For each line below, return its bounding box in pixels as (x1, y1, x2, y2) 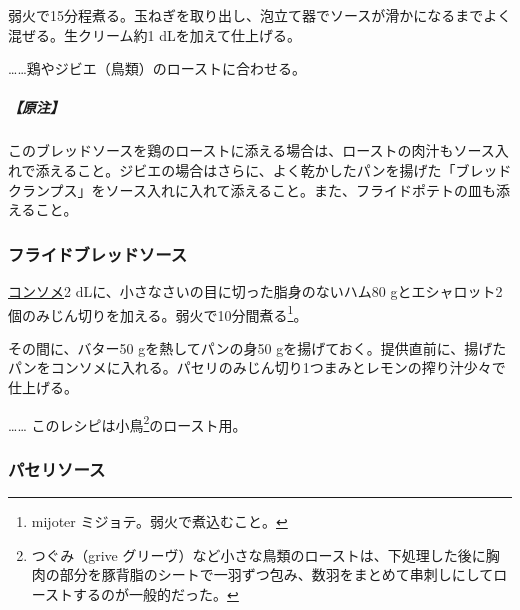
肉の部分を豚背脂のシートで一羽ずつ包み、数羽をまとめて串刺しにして (31, 564, 494, 585)
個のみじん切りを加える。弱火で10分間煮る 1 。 (8, 301, 308, 325)
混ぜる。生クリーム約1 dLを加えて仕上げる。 (8, 24, 302, 45)
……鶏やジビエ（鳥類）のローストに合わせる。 (8, 58, 307, 79)
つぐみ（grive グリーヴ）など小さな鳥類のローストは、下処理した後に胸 (31, 544, 500, 565)
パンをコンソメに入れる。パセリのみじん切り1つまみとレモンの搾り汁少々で (8, 357, 506, 378)
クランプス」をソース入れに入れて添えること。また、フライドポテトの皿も (8, 179, 497, 200)
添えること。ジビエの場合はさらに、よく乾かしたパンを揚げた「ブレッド (35, 159, 512, 180)
